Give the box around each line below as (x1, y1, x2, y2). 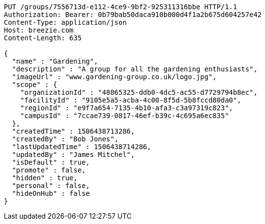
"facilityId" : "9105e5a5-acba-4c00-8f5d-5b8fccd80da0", (20, 96, 241, 104)
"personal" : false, (12, 182, 90, 190)
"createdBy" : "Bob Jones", (12, 135, 119, 143)
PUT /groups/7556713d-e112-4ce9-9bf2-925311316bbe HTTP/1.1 (4, 3, 237, 11)
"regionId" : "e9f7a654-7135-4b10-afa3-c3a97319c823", (20, 104, 233, 112)
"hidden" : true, (12, 174, 78, 182)
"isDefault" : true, (12, 158, 90, 166)
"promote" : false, (12, 166, 86, 174)
